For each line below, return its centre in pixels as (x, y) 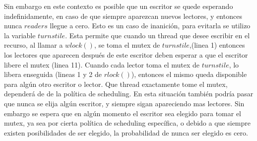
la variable (20, 35)
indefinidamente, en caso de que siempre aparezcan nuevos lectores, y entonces (123, 16)
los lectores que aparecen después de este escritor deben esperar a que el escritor (126, 54)
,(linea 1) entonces (217, 45)
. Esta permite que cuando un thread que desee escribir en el (158, 35)
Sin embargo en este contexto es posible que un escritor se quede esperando (119, 6)
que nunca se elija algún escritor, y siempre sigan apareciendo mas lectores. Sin (124, 103)
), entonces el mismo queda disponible (189, 74)
